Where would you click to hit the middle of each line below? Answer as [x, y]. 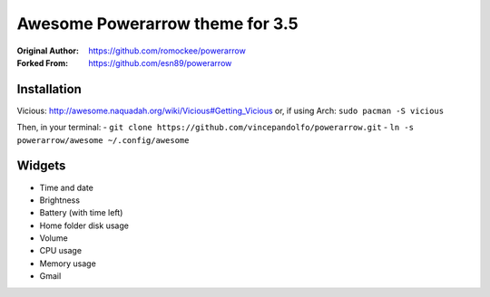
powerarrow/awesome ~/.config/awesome [103, 140]
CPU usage [60, 251]
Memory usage [68, 263]
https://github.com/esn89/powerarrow [160, 62]
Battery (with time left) [81, 213]
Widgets [41, 166]
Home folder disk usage [84, 225]
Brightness [60, 200]
